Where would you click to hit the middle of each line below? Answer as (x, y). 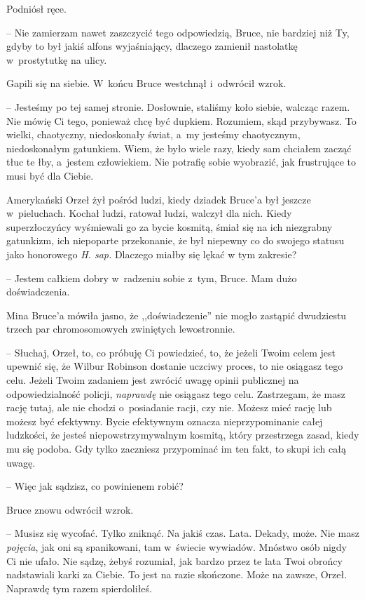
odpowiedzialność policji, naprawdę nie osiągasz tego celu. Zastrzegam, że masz (176, 393)
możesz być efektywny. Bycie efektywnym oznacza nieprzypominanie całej (165, 421)
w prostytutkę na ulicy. (57, 59)
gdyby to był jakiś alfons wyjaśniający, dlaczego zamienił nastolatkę (152, 46)
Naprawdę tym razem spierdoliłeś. (79, 588)
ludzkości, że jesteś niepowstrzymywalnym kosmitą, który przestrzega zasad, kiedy (183, 435)
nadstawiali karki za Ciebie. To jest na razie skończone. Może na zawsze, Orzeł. (177, 574)
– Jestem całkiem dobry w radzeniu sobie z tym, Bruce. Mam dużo (152, 278)
